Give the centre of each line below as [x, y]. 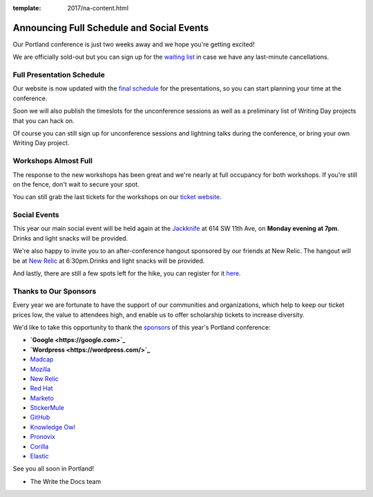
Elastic [40, 456]
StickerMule [47, 408]
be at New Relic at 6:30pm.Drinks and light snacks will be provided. [109, 261]
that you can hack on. [44, 120]
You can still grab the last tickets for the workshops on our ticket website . [117, 197]
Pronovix [42, 437]
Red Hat [41, 388]
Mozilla [40, 369]
